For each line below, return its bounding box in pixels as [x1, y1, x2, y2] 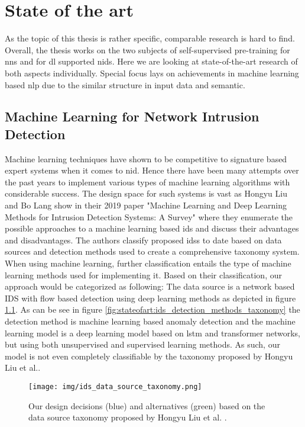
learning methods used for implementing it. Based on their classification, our [5, 268, 282, 281]
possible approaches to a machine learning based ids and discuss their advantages [5, 222, 299, 235]
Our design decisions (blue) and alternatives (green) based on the [28, 399, 265, 412]
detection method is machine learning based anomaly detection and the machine [5, 315, 296, 327]
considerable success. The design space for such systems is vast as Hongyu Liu [5, 187, 287, 200]
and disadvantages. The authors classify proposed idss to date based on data [5, 233, 282, 246]
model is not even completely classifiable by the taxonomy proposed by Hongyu [5, 349, 293, 362]
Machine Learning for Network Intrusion [5, 107, 259, 126]
